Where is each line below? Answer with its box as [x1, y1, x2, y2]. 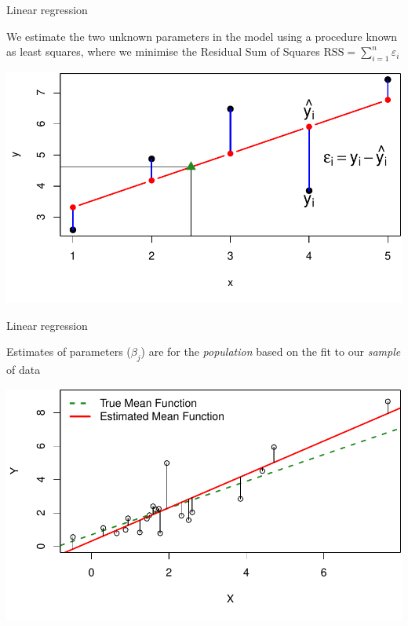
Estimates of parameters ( [6, 343, 131, 360]
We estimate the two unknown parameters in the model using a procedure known [6, 27, 398, 44]
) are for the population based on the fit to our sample [140, 343, 401, 360]
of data [6, 361, 41, 377]
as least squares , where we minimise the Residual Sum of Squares [6, 43, 320, 60]
